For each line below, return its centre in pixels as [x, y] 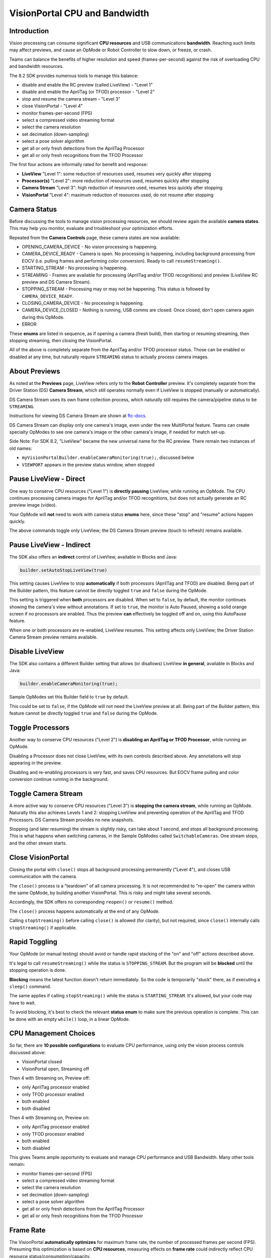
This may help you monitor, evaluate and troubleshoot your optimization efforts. [92, 228]
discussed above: [28, 1052]
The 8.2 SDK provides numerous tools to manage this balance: [74, 75]
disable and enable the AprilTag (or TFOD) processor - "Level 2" [88, 92]
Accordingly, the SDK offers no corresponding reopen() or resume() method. [91, 902]
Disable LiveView [37, 651]
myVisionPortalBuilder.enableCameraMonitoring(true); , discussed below [108, 457]
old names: [21, 448]
